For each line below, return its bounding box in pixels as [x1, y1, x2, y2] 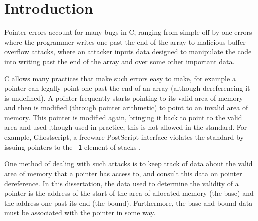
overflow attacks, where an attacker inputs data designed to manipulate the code [4, 46, 252, 57]
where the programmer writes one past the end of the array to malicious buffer [4, 36, 246, 47]
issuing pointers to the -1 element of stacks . [4, 141, 141, 152]
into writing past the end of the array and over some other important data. [4, 56, 235, 66]
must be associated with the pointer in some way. [4, 207, 156, 218]
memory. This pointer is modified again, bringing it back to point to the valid [4, 112, 242, 122]
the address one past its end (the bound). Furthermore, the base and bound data [4, 197, 253, 208]
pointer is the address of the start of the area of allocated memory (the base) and [4, 188, 254, 198]
